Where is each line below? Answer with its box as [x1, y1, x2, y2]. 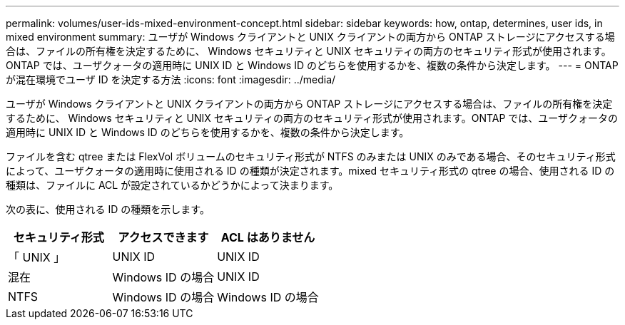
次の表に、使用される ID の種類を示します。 [6, 203, 210, 215]
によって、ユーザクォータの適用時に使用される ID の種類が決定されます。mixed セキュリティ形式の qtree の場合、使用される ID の [6, 165, 615, 177]
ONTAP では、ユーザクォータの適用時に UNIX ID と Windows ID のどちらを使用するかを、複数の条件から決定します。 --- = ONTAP [6, 59, 619, 71]
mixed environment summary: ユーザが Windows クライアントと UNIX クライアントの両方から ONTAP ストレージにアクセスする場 [6, 31, 615, 43]
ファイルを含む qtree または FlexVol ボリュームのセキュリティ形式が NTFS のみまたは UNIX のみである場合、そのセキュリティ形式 [6, 150, 616, 162]
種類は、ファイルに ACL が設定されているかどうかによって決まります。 [6, 179, 339, 191]
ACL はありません [220, 230, 315, 244]
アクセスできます [118, 230, 209, 244]
